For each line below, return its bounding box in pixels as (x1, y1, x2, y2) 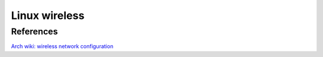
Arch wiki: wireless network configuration (11, 43, 114, 50)
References (11, 26, 58, 37)
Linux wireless (11, 9, 85, 22)
